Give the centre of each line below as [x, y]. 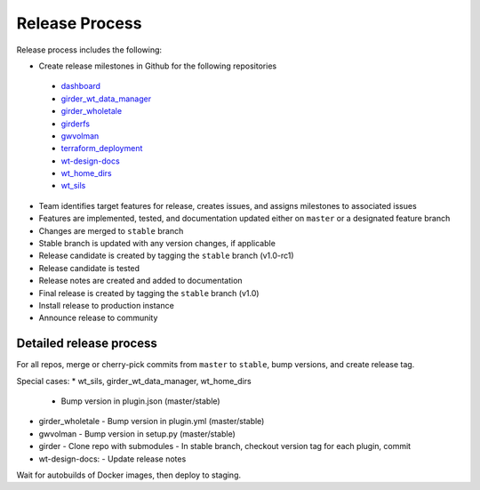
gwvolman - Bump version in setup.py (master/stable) [137, 434]
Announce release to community [98, 318]
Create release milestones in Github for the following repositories [158, 66]
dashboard [81, 86]
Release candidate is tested [89, 268]
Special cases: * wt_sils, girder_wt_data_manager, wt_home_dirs [134, 381]
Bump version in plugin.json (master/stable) [141, 401]
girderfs [76, 124]
